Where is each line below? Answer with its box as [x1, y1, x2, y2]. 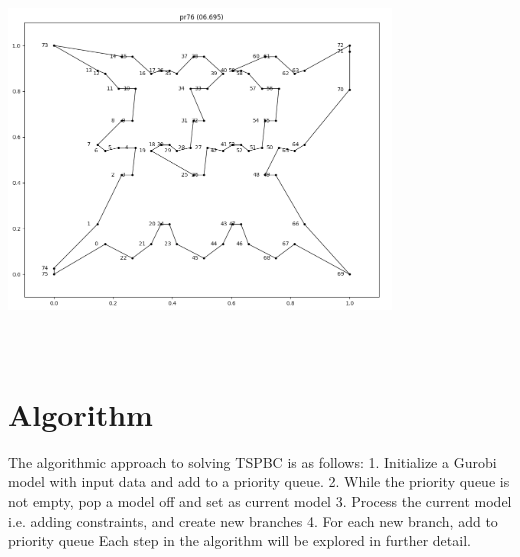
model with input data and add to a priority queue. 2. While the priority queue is [8, 471, 510, 492]
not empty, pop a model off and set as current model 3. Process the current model [8, 490, 512, 511]
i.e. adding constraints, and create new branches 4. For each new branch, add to [8, 510, 498, 531]
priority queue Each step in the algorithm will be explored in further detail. [8, 530, 471, 551]
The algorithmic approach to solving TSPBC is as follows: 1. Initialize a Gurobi [8, 451, 497, 472]
